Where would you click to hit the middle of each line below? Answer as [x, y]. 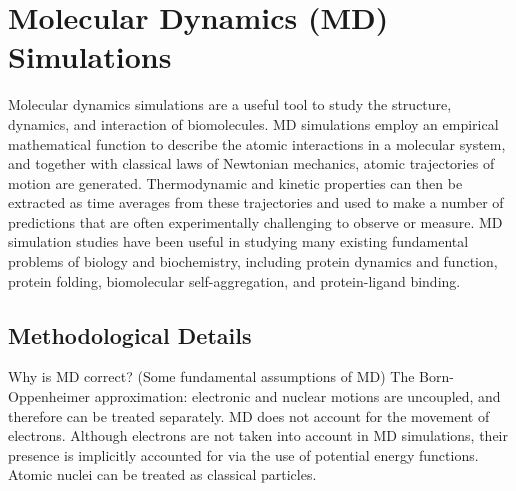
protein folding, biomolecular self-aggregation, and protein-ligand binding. [234, 280]
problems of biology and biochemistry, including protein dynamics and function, [253, 261]
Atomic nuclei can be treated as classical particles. [162, 474]
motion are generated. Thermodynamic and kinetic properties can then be [235, 182]
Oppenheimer [49, 396]
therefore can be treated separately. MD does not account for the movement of [249, 415]
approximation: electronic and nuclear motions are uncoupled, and [297, 396]
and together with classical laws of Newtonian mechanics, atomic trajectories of [251, 163]
